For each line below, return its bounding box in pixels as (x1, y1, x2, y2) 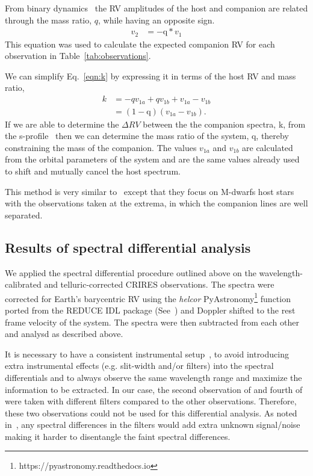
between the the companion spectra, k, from (143, 117, 306, 130)
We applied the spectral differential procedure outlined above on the (5, 266, 256, 279)
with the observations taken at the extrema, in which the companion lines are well (5, 197, 308, 209)
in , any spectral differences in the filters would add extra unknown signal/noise (5, 418, 300, 431)
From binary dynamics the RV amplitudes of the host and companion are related (5, 2, 308, 14)
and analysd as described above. (5, 327, 123, 340)
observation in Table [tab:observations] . (5, 49, 151, 62)
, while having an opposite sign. (98, 13, 215, 26)
